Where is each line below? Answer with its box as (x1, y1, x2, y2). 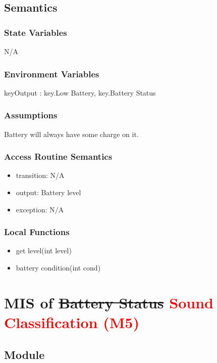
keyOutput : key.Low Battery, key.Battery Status (4, 87, 156, 98)
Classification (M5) (4, 312, 139, 332)
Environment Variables (4, 67, 99, 80)
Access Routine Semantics (4, 150, 113, 163)
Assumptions (4, 109, 58, 121)
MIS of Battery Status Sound (4, 292, 213, 312)
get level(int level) (16, 245, 72, 256)
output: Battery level (16, 187, 81, 198)
